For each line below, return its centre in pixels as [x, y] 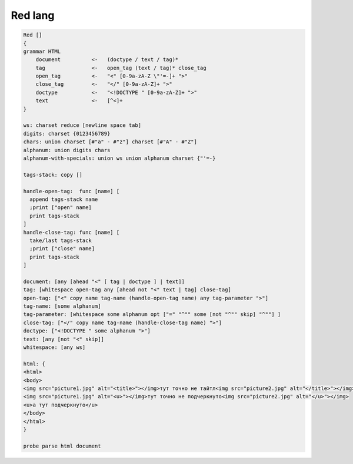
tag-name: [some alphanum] [62, 306]
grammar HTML [42, 51]
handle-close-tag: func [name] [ [71, 232]
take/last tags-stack [61, 240]
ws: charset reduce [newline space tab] [82, 125]
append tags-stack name [64, 199]
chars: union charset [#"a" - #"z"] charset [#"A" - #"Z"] [110, 142]
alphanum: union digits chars [67, 150]
